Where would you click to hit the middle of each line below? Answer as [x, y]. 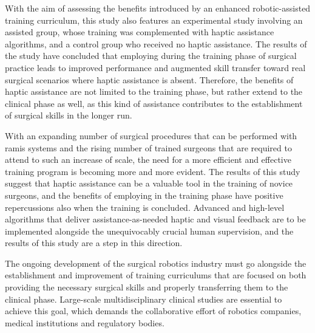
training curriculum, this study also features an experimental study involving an [154, 20]
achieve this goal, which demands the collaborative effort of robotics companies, [153, 311]
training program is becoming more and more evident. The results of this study [153, 171]
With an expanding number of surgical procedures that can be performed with [151, 135]
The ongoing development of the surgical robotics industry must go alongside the [156, 263]
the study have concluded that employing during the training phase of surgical [151, 56]
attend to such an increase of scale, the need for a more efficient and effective [148, 160]
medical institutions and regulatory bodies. [85, 322]
